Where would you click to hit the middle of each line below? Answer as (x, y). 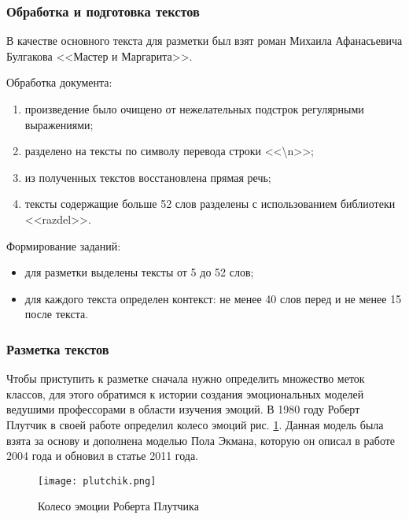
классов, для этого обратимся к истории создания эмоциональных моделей (185, 393)
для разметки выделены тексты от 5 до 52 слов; (139, 272)
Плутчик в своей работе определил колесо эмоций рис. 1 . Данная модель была (195, 424)
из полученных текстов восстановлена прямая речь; (148, 177)
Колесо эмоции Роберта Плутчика (118, 506)
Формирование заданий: (64, 245)
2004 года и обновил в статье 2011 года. (103, 456)
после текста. (57, 314)
